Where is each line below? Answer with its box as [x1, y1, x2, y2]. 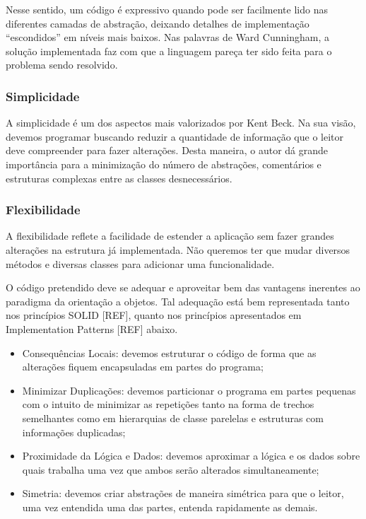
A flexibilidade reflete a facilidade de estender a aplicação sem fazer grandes [6, 228, 334, 243]
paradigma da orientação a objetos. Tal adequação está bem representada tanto [6, 293, 350, 308]
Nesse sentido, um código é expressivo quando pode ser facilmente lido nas [6, 2, 328, 16]
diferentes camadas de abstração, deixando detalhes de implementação [6, 16, 309, 30]
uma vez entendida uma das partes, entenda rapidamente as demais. [22, 499, 318, 514]
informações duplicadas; [22, 424, 126, 439]
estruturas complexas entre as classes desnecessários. [6, 170, 232, 185]
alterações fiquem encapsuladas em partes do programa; [22, 359, 264, 374]
